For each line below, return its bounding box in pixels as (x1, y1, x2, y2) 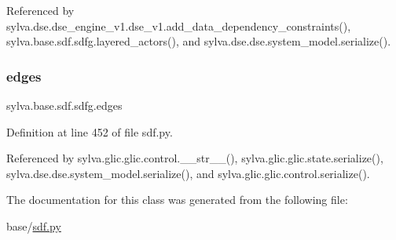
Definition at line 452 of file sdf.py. (6, 123, 173, 140)
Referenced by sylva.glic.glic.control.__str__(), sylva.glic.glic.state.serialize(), (6, 150, 383, 166)
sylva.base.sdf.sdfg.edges (6, 97, 123, 113)
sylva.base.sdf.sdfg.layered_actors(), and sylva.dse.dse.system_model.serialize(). (6, 33, 391, 49)
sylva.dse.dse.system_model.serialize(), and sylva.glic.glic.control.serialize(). (6, 165, 370, 181)
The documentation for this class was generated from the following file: (6, 191, 348, 208)
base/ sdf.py (6, 217, 61, 234)
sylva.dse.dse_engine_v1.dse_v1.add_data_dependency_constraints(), (6, 17, 351, 34)
